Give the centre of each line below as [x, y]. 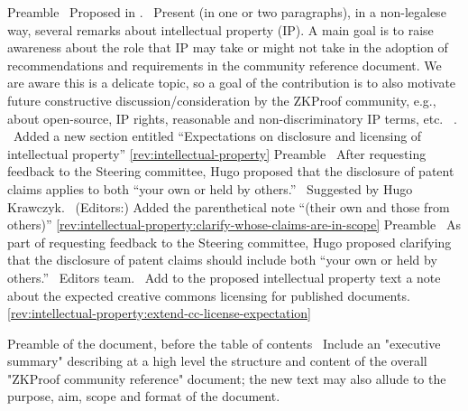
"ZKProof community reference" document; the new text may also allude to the [227, 378]
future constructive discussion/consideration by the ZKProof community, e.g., [222, 100]
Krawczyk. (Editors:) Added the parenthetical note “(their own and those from [229, 206]
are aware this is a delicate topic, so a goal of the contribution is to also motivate [232, 83]
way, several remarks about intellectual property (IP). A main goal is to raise [220, 29]
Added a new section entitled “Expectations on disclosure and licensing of [217, 136]
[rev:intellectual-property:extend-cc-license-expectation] [159, 313]
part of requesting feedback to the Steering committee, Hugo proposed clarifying [229, 242]
